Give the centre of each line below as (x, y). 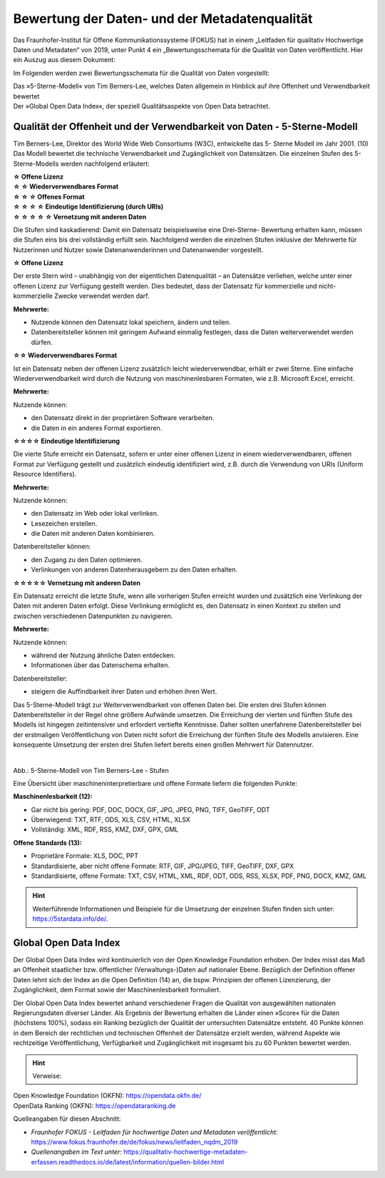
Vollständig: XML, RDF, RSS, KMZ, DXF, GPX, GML (105, 829)
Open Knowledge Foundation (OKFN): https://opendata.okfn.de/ (107, 1096)
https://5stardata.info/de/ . (70, 919)
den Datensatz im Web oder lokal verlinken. (95, 514)
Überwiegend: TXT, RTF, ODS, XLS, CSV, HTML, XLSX (111, 820)
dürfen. (42, 342)
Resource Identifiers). (45, 474)
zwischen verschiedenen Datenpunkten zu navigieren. (93, 616)
